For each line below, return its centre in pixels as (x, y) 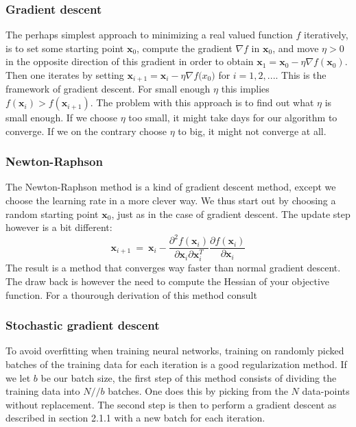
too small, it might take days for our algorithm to (233, 118)
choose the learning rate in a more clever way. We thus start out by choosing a (171, 200)
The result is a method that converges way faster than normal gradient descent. (173, 268)
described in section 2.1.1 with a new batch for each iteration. (135, 418)
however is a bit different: (59, 227)
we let (18, 377)
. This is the (301, 75)
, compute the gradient (185, 48)
